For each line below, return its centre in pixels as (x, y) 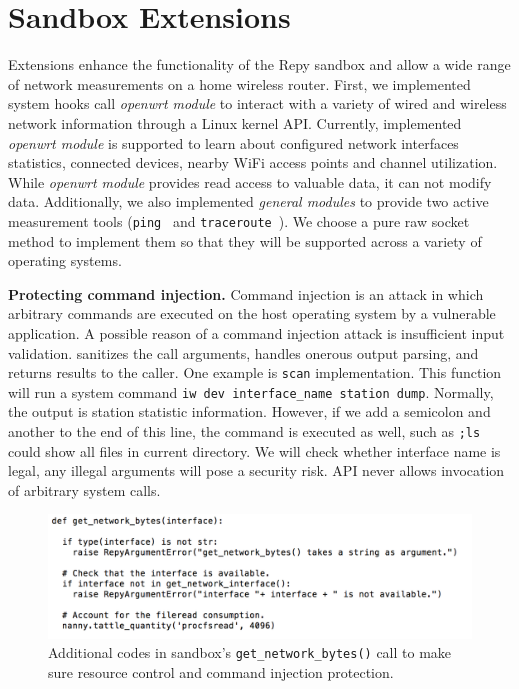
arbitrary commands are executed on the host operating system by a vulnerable (252, 313)
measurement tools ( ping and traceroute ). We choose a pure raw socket (239, 220)
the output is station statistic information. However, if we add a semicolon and (249, 411)
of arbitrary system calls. (84, 489)
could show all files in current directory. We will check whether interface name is (254, 450)
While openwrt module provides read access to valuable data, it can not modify (250, 181)
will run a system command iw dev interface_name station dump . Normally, (251, 391)
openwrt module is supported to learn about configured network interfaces (233, 142)
